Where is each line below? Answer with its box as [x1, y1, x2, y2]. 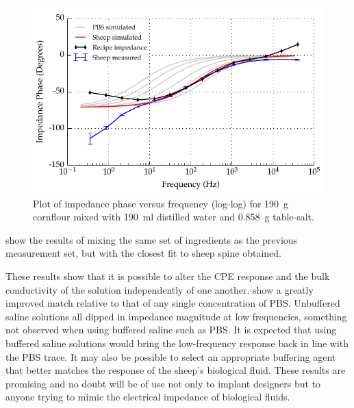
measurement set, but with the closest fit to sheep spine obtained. [5, 246, 281, 260]
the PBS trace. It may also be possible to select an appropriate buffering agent [5, 349, 336, 364]
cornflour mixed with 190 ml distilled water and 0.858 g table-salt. [33, 209, 314, 224]
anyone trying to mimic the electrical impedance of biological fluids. [5, 390, 290, 404]
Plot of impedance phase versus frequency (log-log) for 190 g [33, 196, 289, 210]
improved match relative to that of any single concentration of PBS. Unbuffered [5, 296, 340, 310]
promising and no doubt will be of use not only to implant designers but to [5, 376, 321, 390]
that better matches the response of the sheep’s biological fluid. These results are [5, 363, 346, 377]
